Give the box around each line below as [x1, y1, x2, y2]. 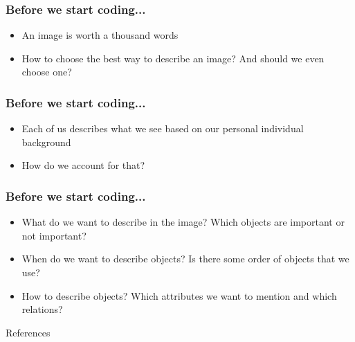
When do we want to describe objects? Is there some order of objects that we [21, 251, 349, 266]
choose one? [21, 64, 72, 79]
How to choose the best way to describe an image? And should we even [21, 51, 325, 65]
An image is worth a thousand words [21, 28, 179, 42]
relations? [21, 302, 63, 316]
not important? [21, 228, 87, 242]
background [21, 134, 71, 149]
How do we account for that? [21, 158, 145, 172]
